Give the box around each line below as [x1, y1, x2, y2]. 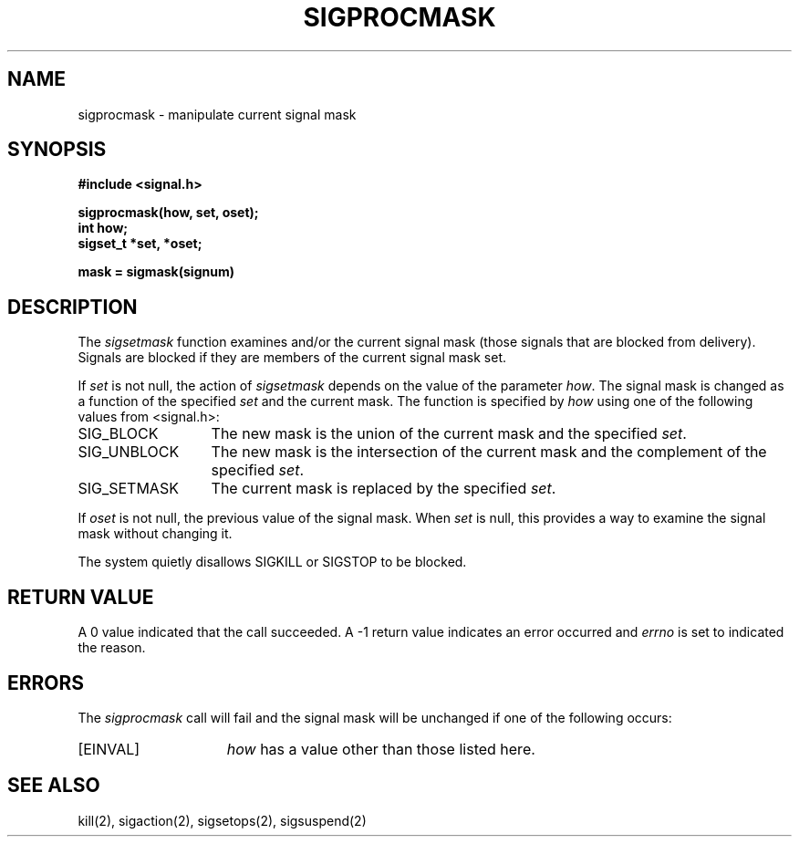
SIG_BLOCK [78, 424, 159, 443]
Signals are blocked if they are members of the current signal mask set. [78, 349, 507, 366]
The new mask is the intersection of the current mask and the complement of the [211, 443, 767, 462]
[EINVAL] [78, 739, 140, 758]
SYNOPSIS [7, 138, 107, 162]
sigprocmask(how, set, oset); [78, 204, 259, 221]
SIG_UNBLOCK [78, 443, 180, 462]
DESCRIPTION [7, 295, 138, 318]
